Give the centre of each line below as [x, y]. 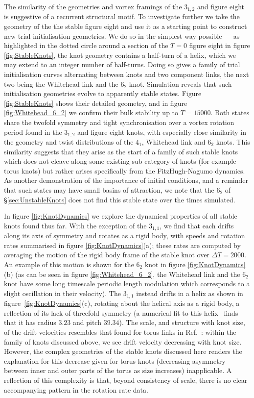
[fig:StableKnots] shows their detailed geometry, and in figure [96, 103]
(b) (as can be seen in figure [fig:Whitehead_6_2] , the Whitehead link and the [122, 274]
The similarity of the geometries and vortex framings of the [93, 6]
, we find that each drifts [197, 225]
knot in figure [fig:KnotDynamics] [195, 264]
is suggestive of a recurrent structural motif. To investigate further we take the [122, 16]
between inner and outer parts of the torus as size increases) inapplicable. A [118, 370]
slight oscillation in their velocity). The [62, 293]
